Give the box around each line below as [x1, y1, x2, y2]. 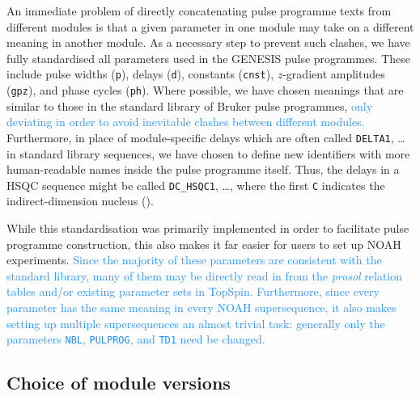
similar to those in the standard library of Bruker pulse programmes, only [6, 97, 373, 114]
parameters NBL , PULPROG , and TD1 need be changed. [6, 331, 265, 348]
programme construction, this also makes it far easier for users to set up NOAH [6, 235, 401, 252]
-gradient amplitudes [282, 65, 385, 82]
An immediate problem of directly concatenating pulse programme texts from [6, 2, 392, 19]
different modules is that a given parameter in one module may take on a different [6, 18, 414, 35]
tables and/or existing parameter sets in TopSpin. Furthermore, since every [6, 283, 380, 300]
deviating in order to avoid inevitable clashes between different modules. [6, 113, 365, 130]
